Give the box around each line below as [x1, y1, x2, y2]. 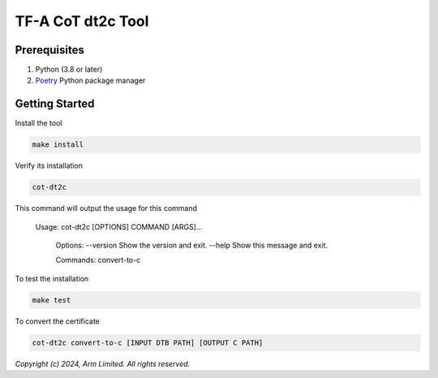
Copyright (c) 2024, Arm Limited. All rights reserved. [15, 359, 191, 368]
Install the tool [15, 118, 62, 128]
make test [32, 295, 71, 304]
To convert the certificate [15, 316, 101, 326]
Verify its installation [15, 161, 83, 170]
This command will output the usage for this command [15, 204, 198, 213]
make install [32, 140, 84, 149]
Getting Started [15, 97, 95, 111]
